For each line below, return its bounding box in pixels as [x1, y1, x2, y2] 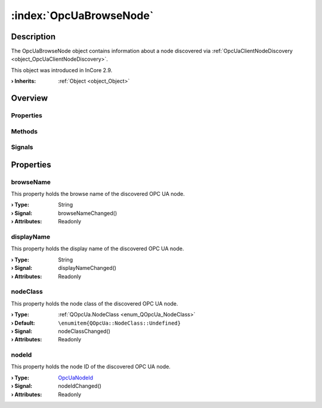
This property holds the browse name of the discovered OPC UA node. [11, 191, 185, 198]
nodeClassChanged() [58, 328, 110, 335]
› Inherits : [11, 77, 36, 85]
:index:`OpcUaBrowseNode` [11, 9, 154, 22]
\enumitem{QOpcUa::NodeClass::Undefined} [58, 319, 181, 326]
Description [11, 32, 56, 42]
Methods [11, 127, 38, 135]
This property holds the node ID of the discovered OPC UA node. [11, 363, 171, 370]
